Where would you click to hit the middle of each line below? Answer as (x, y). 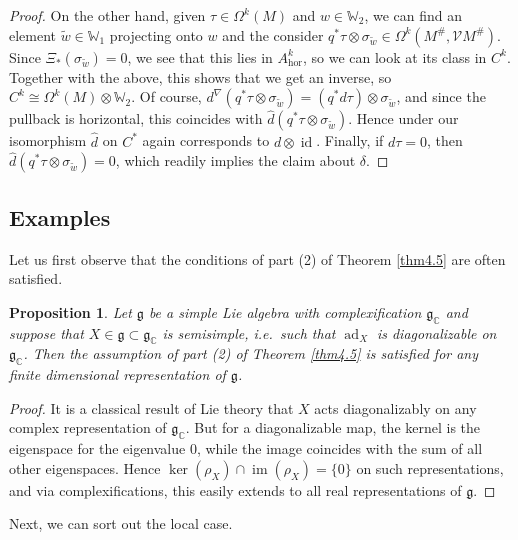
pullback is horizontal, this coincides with (136, 118)
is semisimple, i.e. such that (249, 332)
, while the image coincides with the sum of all (339, 448)
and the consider (273, 34)
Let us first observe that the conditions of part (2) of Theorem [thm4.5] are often (257, 258)
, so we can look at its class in (394, 56)
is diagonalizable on (436, 332)
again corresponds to (206, 140)
